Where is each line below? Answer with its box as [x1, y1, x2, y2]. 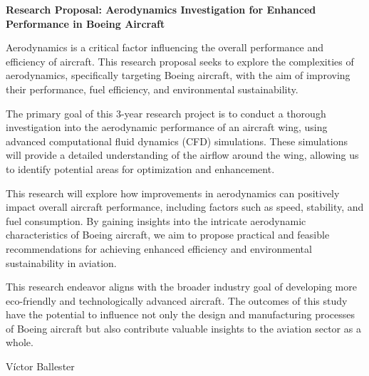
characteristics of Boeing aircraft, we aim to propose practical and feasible [6, 227, 330, 242]
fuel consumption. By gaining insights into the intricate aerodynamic [6, 213, 306, 228]
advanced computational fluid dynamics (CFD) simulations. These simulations [6, 133, 348, 148]
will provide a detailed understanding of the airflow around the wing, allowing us [6, 147, 359, 162]
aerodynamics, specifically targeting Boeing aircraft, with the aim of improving [6, 68, 350, 83]
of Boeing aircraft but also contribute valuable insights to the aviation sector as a [6, 320, 361, 335]
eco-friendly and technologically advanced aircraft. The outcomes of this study [6, 293, 348, 308]
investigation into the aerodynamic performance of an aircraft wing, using [6, 120, 328, 135]
